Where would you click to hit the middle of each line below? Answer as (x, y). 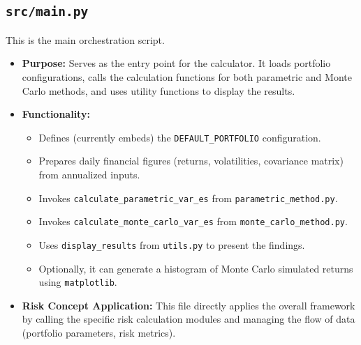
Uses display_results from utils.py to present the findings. (172, 244)
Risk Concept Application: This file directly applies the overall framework (189, 305)
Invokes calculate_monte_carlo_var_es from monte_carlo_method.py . (193, 221)
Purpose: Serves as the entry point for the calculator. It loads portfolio (176, 63)
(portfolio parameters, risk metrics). (99, 332)
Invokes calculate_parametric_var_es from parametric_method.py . (188, 198)
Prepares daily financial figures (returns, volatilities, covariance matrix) (191, 161)
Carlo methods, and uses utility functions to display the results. (159, 90)
